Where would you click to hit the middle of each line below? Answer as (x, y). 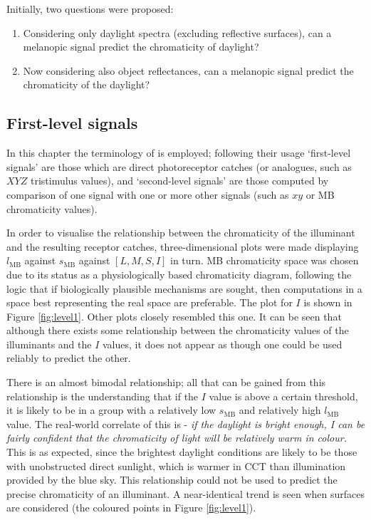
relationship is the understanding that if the (103, 396)
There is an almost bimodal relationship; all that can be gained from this (166, 382)
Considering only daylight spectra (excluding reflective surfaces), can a (177, 32)
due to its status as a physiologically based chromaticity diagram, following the (179, 274)
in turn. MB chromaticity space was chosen (265, 260)
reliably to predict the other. (69, 358)
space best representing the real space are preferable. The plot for (150, 302)
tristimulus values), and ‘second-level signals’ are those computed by (179, 181)
